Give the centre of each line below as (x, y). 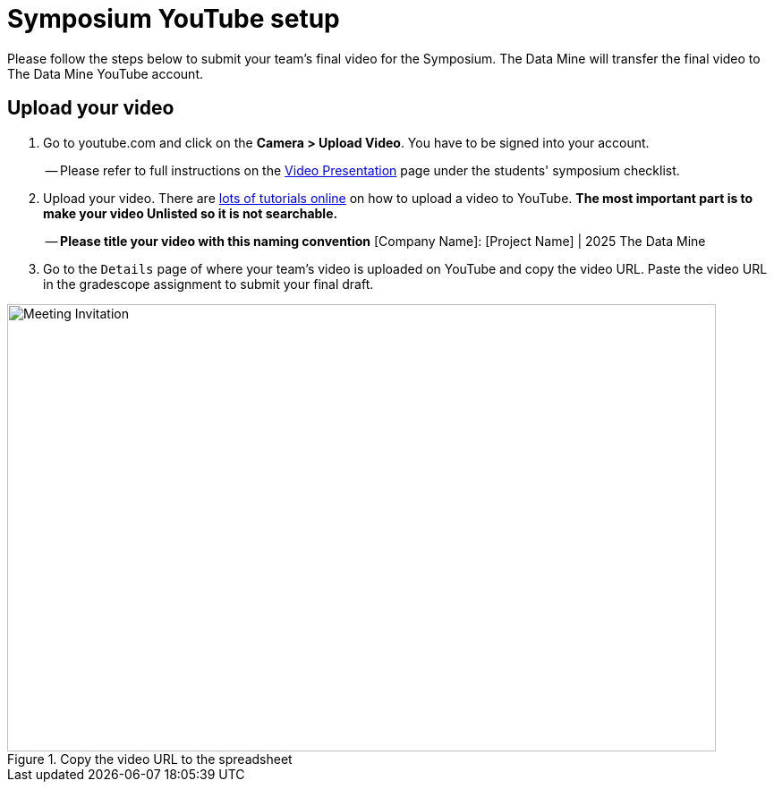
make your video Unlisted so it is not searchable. (191, 213)
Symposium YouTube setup (174, 19)
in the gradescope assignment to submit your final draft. (208, 284)
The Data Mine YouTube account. (105, 73)
